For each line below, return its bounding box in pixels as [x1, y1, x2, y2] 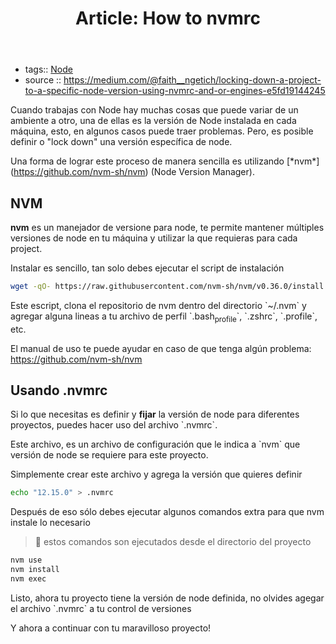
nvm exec [10, 574, 47, 584]
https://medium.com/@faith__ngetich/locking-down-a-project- [63, 74, 322, 86]
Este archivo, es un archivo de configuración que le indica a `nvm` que [10, 438, 301, 451]
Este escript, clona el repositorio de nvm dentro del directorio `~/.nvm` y [10, 299, 307, 311]
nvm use [10, 555, 43, 566]
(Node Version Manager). [150, 166, 255, 178]
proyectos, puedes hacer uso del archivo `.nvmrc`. [10, 419, 218, 431]
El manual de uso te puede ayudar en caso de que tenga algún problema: [10, 342, 312, 354]
